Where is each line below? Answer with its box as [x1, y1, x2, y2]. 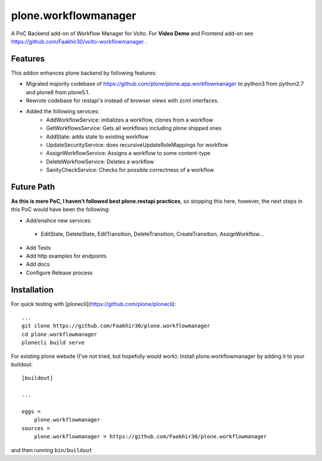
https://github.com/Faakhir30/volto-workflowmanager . [11, 38, 147, 45]
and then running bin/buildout [11, 446, 92, 453]
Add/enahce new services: [26, 216, 92, 224]
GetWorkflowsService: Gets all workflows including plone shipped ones [46, 125, 222, 132]
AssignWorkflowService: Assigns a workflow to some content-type [46, 150, 211, 157]
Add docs [26, 261, 50, 268]
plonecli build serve [21, 339, 85, 346]
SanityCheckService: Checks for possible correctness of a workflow [46, 166, 214, 174]
